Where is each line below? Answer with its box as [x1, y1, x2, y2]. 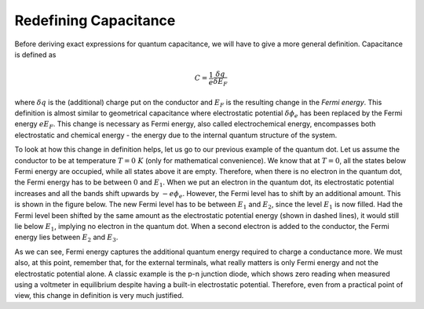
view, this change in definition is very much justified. [14, 291, 185, 300]
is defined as [14, 49, 57, 59]
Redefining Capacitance [14, 12, 176, 29]
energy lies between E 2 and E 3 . [14, 232, 119, 244]
